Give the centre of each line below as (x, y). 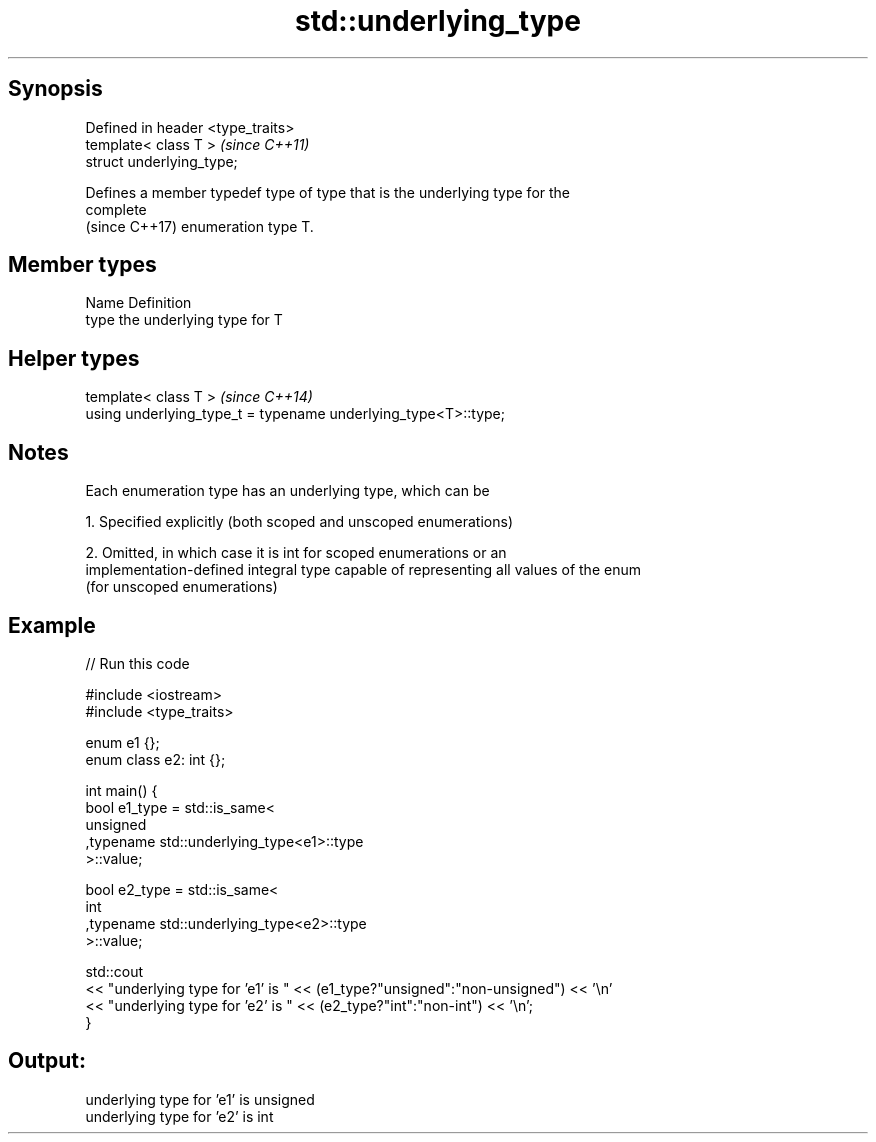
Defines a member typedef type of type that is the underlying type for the (328, 192)
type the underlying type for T (184, 320)
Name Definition (138, 303)
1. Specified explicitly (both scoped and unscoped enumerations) (299, 522)
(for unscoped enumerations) (181, 587)
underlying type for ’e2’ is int (179, 1116)
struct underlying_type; (161, 161)
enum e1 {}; (122, 742)
